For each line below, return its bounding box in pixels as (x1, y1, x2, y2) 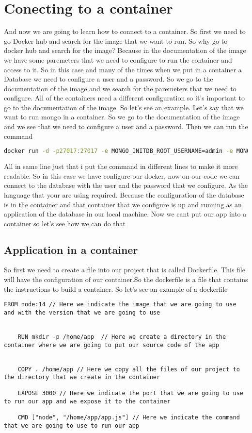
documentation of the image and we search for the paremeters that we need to (4, 83, 236, 93)
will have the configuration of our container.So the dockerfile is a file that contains (4, 274, 248, 284)
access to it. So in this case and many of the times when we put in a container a (4, 64, 242, 74)
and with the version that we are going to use (4, 309, 160, 316)
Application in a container (4, 242, 138, 257)
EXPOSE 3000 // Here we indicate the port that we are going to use (17, 390, 243, 397)
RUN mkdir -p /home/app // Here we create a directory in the (17, 333, 226, 340)
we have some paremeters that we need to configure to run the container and (4, 54, 232, 65)
